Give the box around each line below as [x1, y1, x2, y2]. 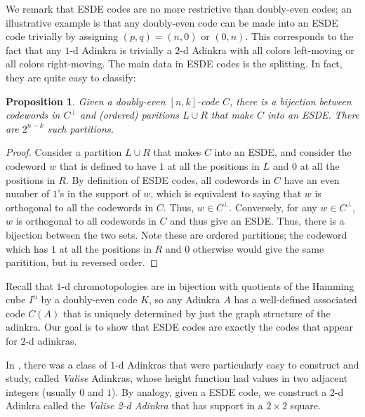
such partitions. [47, 121, 114, 135]
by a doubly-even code [41, 292, 138, 307]
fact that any [6, 42, 62, 57]
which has [6, 241, 48, 256]
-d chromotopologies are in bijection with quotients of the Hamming [61, 278, 354, 293]
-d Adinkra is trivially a [69, 42, 172, 57]
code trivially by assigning [6, 29, 119, 44]
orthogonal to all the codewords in [6, 199, 154, 214]
